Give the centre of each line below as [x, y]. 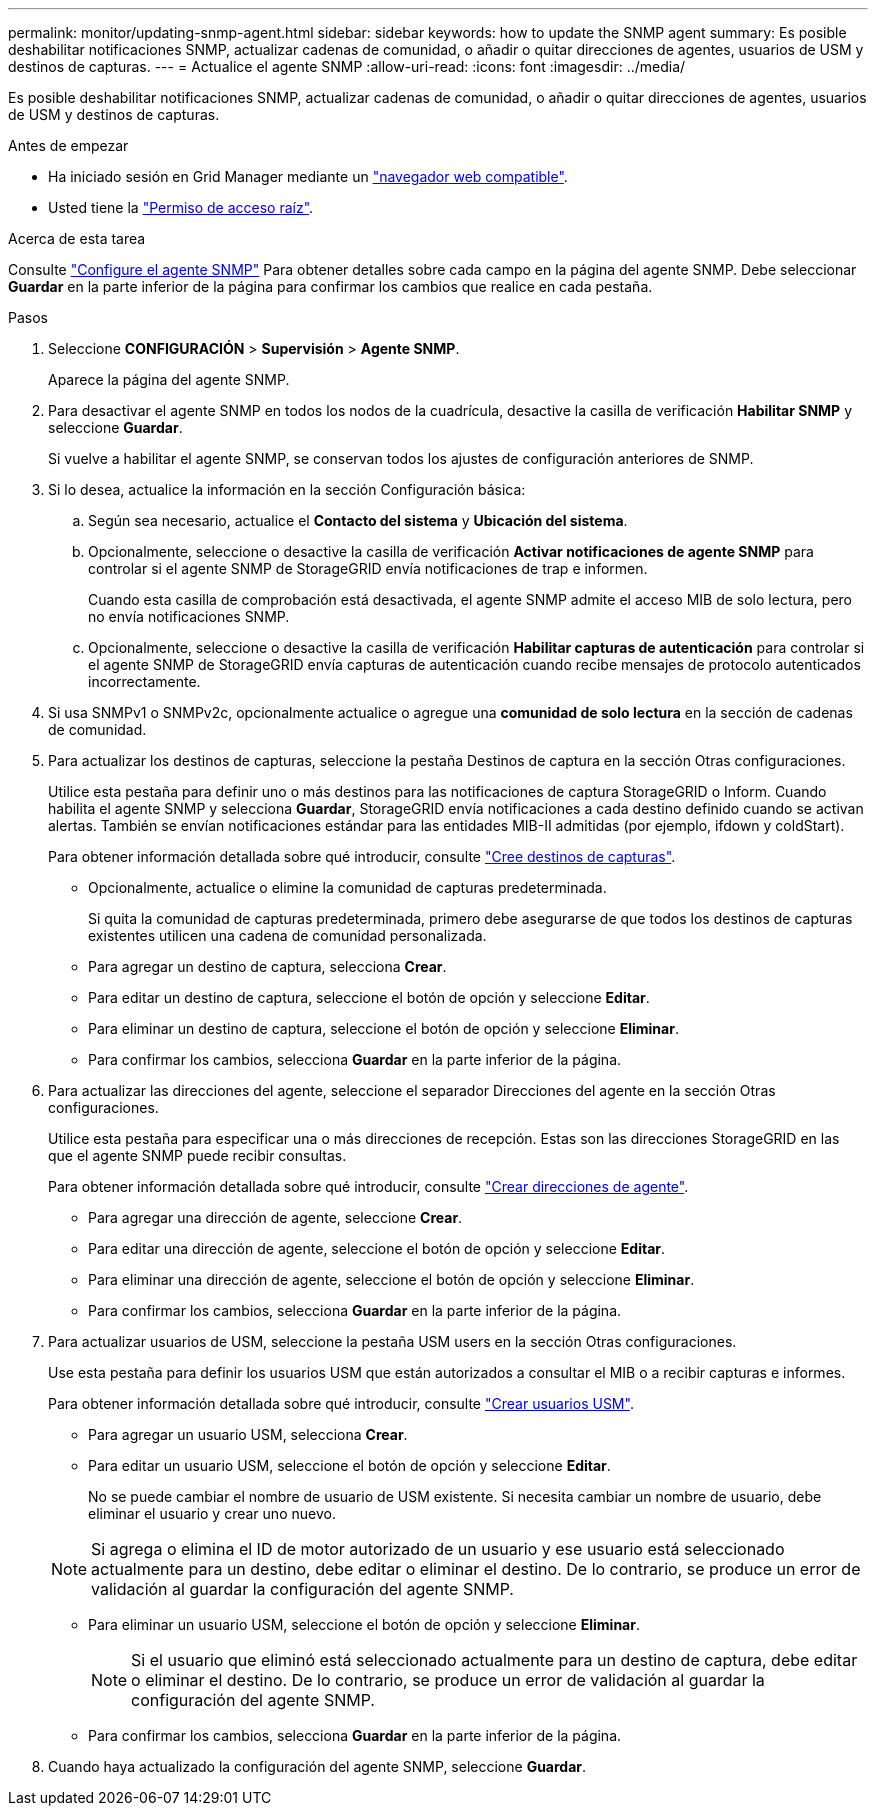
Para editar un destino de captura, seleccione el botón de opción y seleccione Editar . [369, 997]
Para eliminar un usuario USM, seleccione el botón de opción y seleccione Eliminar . [364, 1624]
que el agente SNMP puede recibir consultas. [197, 1155]
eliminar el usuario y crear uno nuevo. [212, 1513]
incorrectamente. [144, 681]
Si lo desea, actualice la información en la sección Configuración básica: [287, 489]
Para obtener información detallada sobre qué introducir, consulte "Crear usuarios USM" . [341, 1403]
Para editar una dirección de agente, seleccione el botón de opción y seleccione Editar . [377, 1248]
